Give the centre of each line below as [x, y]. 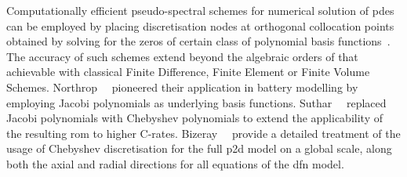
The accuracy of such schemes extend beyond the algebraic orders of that [182, 56]
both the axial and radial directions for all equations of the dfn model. [175, 163]
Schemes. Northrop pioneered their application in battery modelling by [182, 87]
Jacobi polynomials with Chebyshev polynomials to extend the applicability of [194, 118]
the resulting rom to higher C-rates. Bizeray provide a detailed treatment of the [203, 133]
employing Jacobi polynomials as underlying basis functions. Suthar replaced [196, 102]
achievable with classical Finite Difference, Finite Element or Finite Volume [188, 72]
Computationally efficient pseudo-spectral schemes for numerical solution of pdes [200, 10]
